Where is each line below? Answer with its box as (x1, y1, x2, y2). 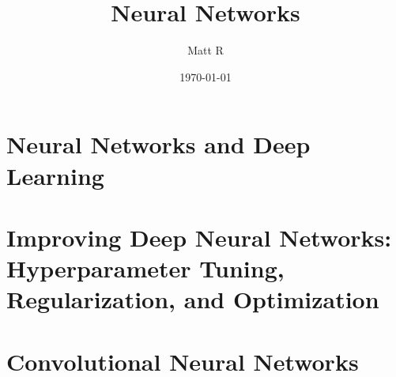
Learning (6, 159, 104, 191)
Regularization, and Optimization (6, 283, 379, 315)
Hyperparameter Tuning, (6, 252, 285, 285)
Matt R (187, 42, 224, 58)
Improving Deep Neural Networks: (6, 221, 392, 253)
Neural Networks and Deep (6, 128, 311, 160)
